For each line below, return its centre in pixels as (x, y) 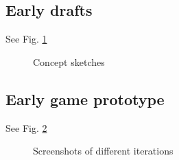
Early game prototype (85, 99)
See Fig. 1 (26, 39)
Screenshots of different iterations (103, 151)
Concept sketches (69, 61)
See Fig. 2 (26, 127)
